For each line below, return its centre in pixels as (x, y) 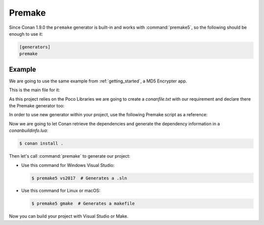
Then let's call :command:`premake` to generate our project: (70, 156)
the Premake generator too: (37, 105)
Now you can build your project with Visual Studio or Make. (69, 216)
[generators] (35, 47)
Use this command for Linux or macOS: (61, 191)
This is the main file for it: (34, 90)
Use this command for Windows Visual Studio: (68, 165)
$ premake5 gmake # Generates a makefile (83, 204)
